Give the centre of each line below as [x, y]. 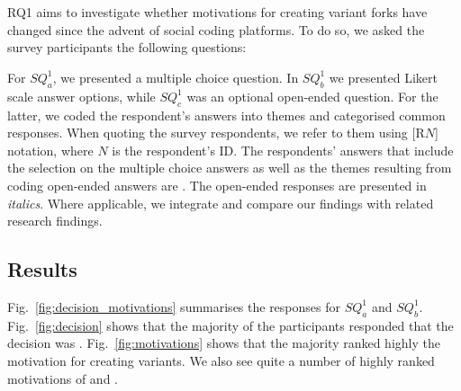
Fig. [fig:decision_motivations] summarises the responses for [174, 306]
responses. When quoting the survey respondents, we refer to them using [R [216, 133]
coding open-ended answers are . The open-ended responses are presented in [217, 185]
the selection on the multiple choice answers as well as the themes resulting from [230, 168]
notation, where [50, 150]
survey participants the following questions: [127, 47]
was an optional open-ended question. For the [312, 96]
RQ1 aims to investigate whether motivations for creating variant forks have [217, 12]
